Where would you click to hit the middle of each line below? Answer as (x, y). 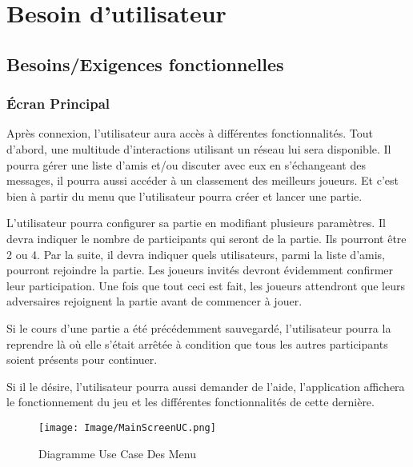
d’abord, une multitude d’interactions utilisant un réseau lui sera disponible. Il (199, 148)
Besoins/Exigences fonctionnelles (145, 64)
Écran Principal (58, 104)
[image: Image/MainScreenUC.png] (127, 427)
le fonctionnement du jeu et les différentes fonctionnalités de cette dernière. (190, 402)
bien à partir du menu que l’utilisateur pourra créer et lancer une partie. (184, 196)
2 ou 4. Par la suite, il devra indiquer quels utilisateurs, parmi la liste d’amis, (196, 254)
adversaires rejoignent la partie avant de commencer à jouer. (154, 301)
